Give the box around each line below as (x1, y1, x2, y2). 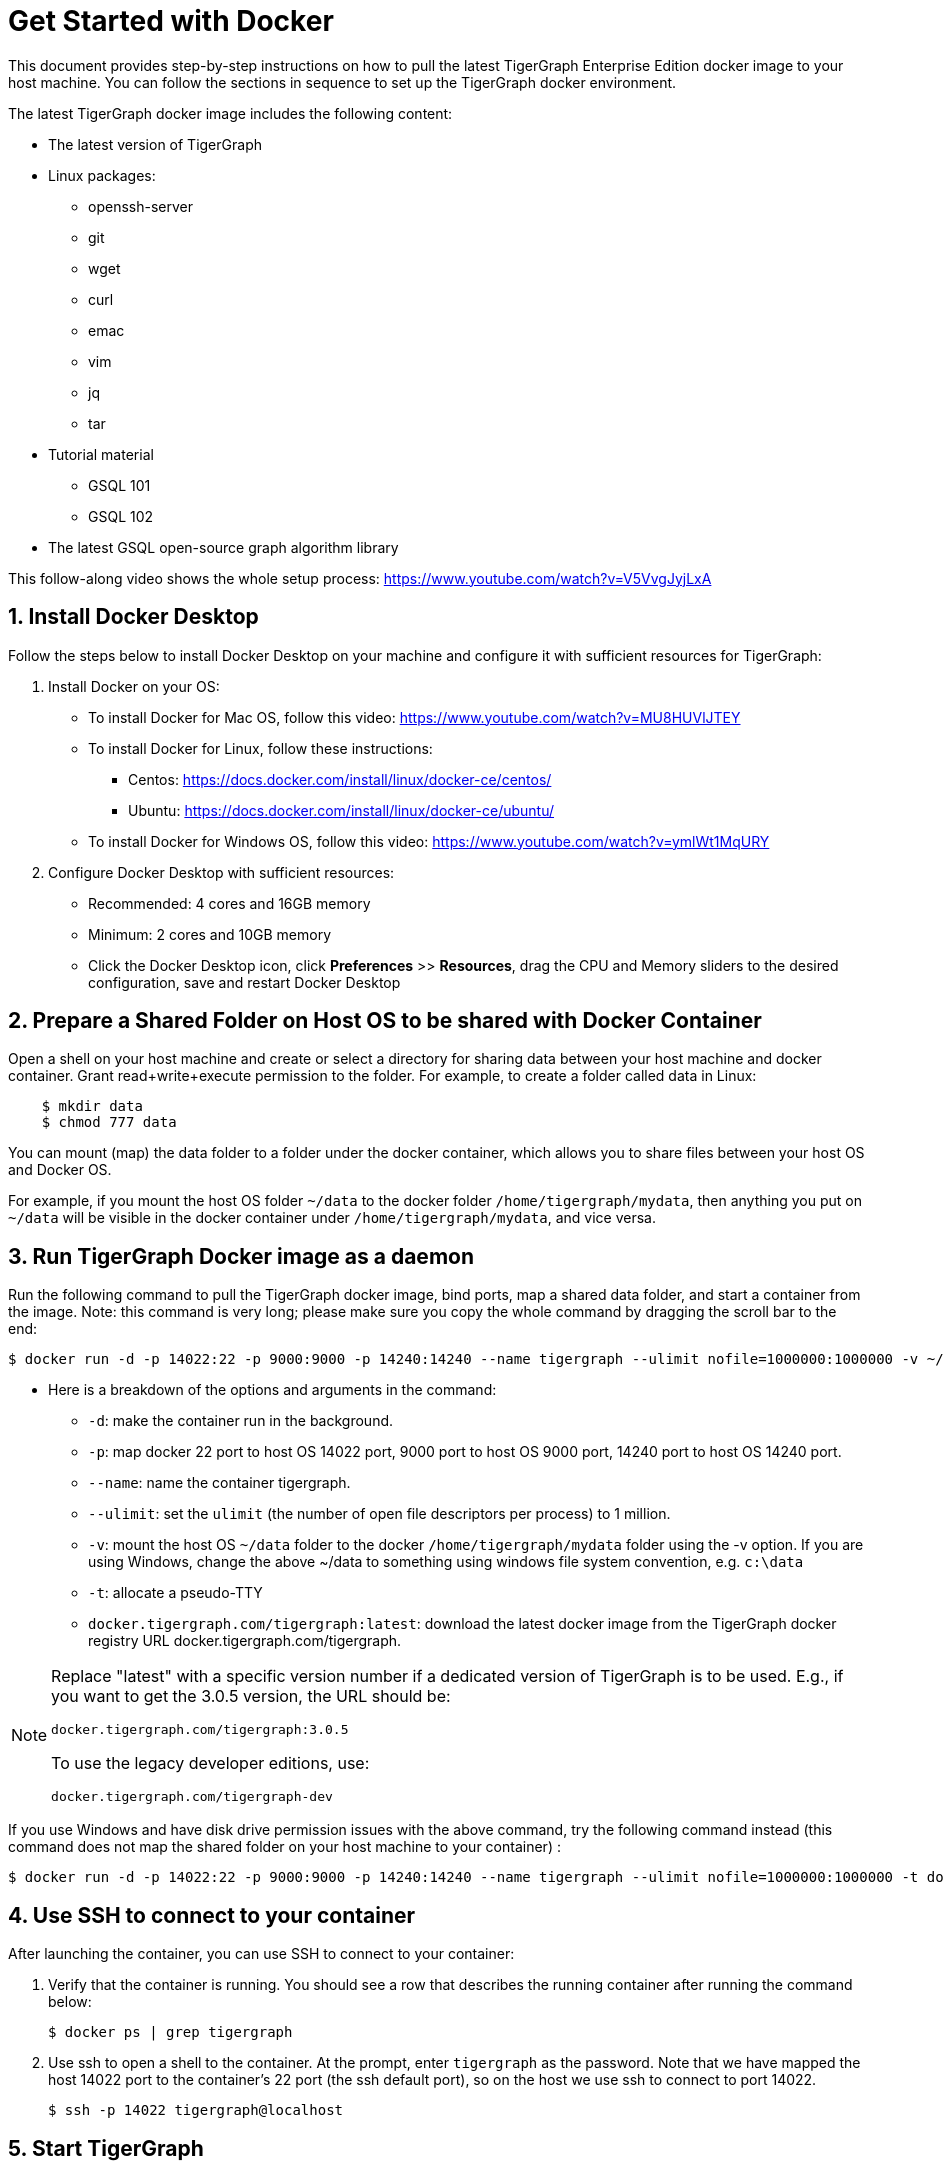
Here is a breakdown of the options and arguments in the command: (48, 1381, 497, 1399)
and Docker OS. (8, 1161, 112, 1179)
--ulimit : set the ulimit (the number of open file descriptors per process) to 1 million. (88, 1505, 671, 1523)
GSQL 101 (88, 476, 151, 494)
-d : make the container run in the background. (88, 1412, 394, 1430)
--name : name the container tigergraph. (88, 1474, 351, 1492)
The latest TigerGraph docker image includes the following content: (8, 104, 453, 122)
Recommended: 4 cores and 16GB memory (88, 894, 371, 912)
